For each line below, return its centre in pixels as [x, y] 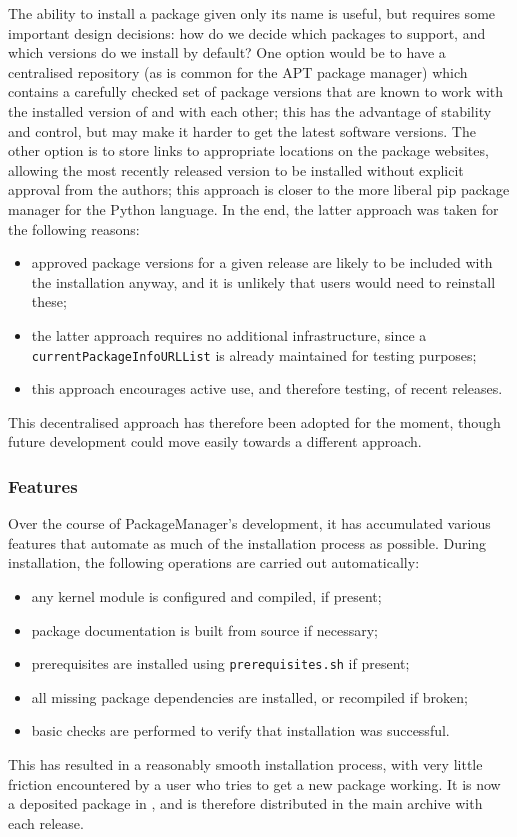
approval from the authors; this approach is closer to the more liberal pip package [259, 189]
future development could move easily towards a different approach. [215, 441]
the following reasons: [74, 228]
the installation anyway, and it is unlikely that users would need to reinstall [263, 281]
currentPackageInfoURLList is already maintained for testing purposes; [254, 354]
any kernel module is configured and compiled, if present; [206, 595]
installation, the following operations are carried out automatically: [214, 562]
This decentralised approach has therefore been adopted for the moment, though [254, 421]
